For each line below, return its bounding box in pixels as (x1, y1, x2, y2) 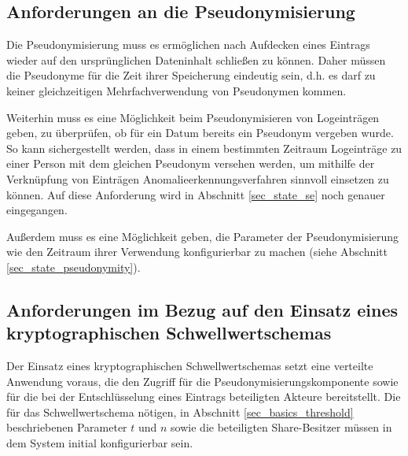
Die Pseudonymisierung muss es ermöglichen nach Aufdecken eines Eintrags (6, 36, 370, 53)
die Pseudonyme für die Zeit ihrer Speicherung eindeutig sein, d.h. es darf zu (6, 67, 376, 83)
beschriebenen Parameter (6, 419, 127, 436)
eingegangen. (6, 202, 68, 218)
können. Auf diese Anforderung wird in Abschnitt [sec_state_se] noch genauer (6, 186, 385, 202)
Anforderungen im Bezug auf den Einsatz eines (6, 297, 399, 321)
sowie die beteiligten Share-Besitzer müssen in (171, 419, 392, 436)
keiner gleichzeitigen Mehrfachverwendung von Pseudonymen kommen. (6, 82, 347, 98)
